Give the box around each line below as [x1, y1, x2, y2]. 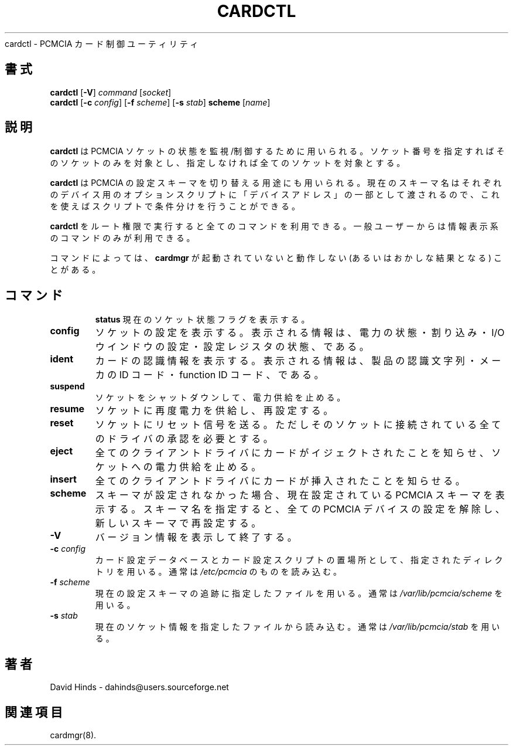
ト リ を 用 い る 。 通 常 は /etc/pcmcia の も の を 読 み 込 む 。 [95, 566, 342, 577]
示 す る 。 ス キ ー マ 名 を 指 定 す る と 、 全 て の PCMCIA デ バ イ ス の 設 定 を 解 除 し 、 [95, 503, 505, 515]
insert [50, 473, 77, 486]
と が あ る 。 [50, 264, 101, 275]
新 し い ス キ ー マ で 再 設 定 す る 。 [95, 517, 261, 530]
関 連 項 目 [5, 704, 63, 720]
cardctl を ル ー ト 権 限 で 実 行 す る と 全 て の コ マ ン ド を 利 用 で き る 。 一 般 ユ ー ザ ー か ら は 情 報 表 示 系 [50, 221, 498, 232]
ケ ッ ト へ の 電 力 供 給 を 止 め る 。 [95, 461, 261, 473]
